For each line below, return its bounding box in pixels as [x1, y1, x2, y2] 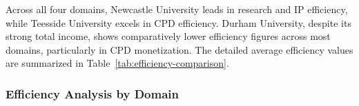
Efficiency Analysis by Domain [6, 85, 179, 102]
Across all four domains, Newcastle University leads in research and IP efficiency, [6, 2, 348, 16]
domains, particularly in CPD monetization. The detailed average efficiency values [6, 42, 353, 56]
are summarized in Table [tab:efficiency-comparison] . [6, 56, 229, 70]
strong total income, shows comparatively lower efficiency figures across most [6, 29, 331, 43]
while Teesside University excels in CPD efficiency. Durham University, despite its [6, 15, 351, 30]
